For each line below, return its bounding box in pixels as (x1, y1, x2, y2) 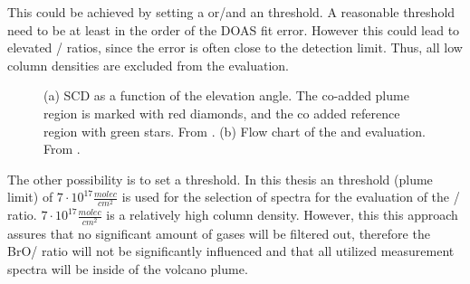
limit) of (7, 187, 53, 206)
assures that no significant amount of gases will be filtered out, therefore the (7, 223, 430, 242)
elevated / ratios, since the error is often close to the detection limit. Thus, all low (7, 38, 463, 57)
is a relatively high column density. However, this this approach (106, 205, 458, 224)
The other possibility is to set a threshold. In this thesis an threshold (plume (7, 169, 433, 188)
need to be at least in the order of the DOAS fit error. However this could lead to (7, 20, 460, 39)
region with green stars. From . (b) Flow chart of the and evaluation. (43, 121, 426, 140)
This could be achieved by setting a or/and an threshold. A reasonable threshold (7, 3, 456, 21)
